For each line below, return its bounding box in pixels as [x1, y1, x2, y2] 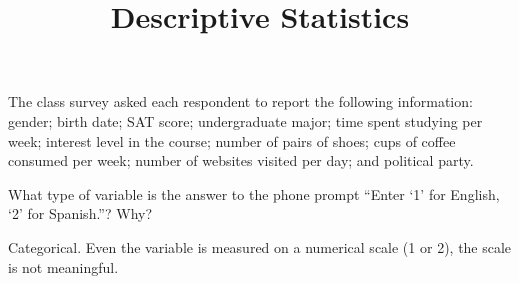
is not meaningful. [8, 256, 119, 277]
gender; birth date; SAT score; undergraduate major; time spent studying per [8, 110, 483, 131]
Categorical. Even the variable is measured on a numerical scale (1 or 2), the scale [8, 236, 512, 257]
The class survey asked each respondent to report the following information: [8, 91, 473, 112]
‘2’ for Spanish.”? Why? [8, 203, 153, 224]
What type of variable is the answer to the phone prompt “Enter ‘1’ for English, [8, 183, 500, 204]
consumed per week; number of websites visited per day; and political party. [8, 150, 474, 171]
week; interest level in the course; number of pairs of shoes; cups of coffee [8, 130, 456, 151]
